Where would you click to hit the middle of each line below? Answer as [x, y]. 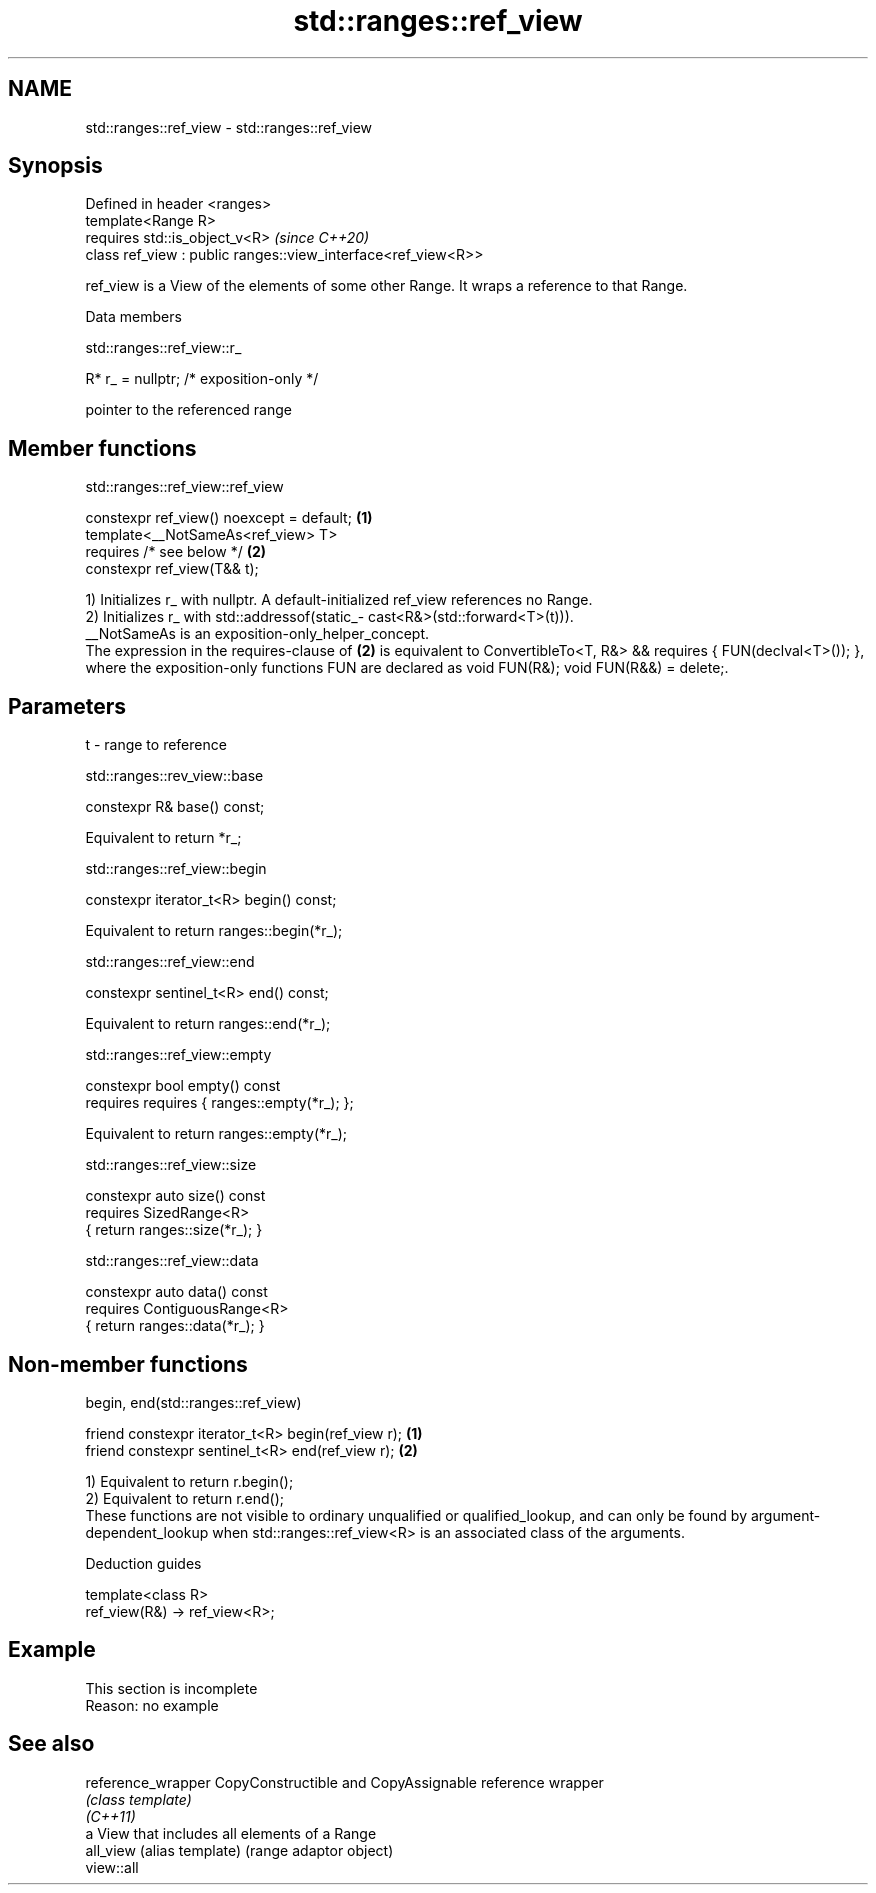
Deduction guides [143, 1563]
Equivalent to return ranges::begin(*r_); [214, 931]
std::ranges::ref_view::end [170, 962]
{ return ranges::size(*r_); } [174, 1230]
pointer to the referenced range [188, 410]
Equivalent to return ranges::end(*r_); [208, 1024]
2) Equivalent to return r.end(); [185, 1498]
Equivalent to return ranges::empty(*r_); [216, 1134]
